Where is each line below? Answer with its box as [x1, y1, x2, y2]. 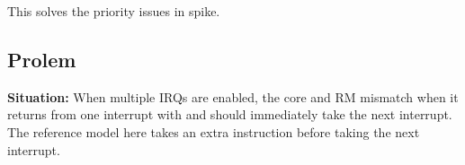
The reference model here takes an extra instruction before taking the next [7, 122, 420, 141]
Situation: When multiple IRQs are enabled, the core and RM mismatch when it [7, 87, 459, 106]
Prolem [7, 45, 76, 73]
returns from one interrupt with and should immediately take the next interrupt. [7, 105, 452, 124]
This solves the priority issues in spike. [7, 2, 220, 20]
